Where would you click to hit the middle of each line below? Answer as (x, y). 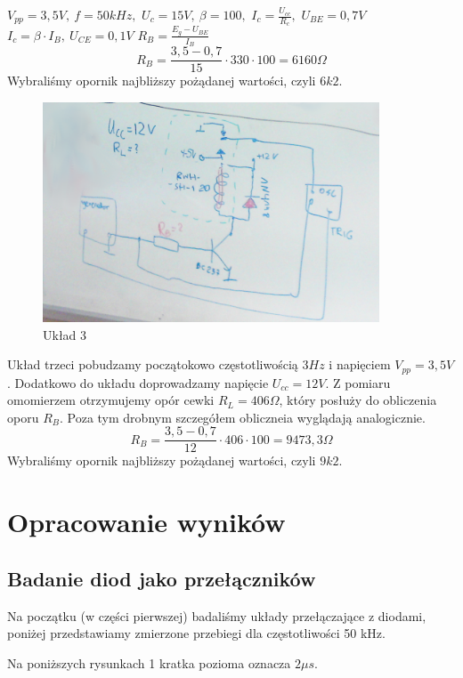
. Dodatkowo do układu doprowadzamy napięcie (138, 382)
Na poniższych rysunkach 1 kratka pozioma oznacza (149, 662)
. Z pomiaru (358, 382)
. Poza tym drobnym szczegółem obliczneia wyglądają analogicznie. (242, 417)
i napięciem (360, 364)
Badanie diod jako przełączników (162, 578)
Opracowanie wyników (146, 522)
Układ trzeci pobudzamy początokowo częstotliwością (153, 364)
